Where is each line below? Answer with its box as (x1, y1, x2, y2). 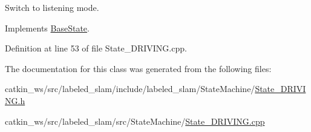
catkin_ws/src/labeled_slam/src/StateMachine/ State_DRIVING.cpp (5, 114, 265, 127)
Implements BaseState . (5, 21, 90, 34)
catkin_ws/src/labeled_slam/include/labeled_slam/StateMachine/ (5, 82, 255, 95)
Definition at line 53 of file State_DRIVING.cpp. (5, 42, 187, 54)
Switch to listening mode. (5, 1, 99, 13)
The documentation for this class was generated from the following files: (5, 62, 272, 74)
